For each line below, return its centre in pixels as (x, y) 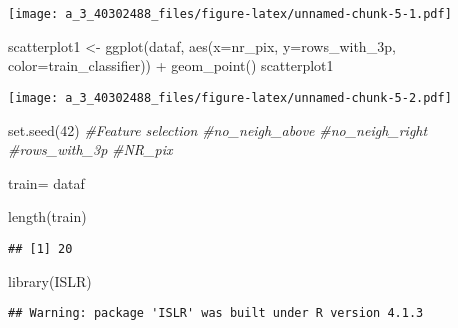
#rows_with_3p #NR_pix (90, 149)
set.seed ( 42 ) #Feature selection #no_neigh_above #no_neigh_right (218, 129)
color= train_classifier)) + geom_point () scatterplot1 (171, 65)
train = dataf (46, 182)
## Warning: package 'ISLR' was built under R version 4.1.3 (216, 313)
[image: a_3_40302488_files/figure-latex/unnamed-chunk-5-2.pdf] (230, 97)
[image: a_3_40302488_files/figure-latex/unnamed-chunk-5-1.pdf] (230, 14)
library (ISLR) (50, 280)
